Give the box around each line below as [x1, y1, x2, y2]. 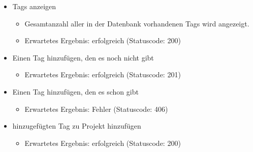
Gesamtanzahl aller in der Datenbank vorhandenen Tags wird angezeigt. [24, 18, 249, 28]
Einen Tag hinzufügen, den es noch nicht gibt [12, 52, 154, 63]
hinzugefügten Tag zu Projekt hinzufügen [12, 120, 141, 131]
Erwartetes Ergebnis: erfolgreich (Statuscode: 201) [24, 69, 181, 80]
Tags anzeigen [12, 1, 56, 11]
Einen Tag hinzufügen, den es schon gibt [12, 86, 139, 97]
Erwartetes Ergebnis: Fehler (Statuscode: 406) [24, 103, 168, 114]
